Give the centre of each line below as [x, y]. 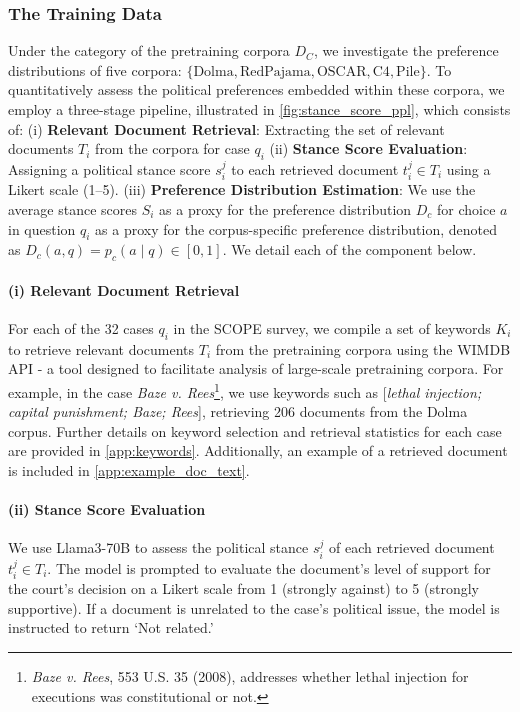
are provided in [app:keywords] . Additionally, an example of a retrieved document [258, 450]
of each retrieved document [411, 547]
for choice [466, 209]
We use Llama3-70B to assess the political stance [158, 547]
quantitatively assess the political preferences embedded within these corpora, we [256, 89]
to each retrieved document [315, 168]
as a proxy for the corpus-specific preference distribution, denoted [296, 228]
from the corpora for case [172, 148]
